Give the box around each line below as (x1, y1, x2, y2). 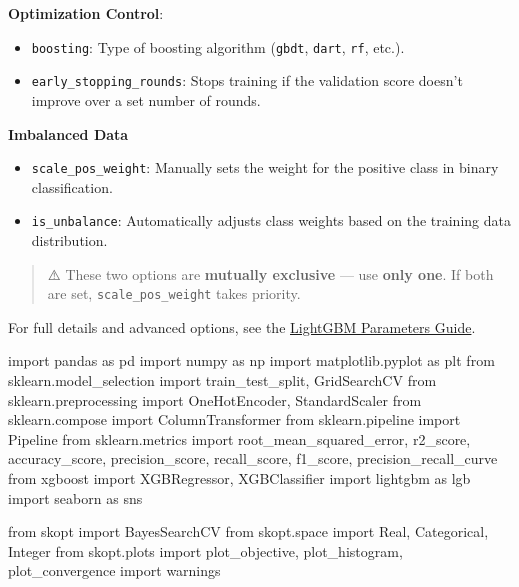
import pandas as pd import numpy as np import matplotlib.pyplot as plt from (8, 350, 495, 371)
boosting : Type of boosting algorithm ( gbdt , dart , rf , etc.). (31, 36, 405, 57)
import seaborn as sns (8, 487, 143, 508)
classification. (31, 176, 113, 197)
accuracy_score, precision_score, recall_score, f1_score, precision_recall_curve (8, 448, 498, 469)
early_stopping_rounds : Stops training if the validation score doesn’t (31, 70, 463, 91)
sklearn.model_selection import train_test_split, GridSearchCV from (8, 370, 437, 391)
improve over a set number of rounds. (31, 89, 261, 110)
